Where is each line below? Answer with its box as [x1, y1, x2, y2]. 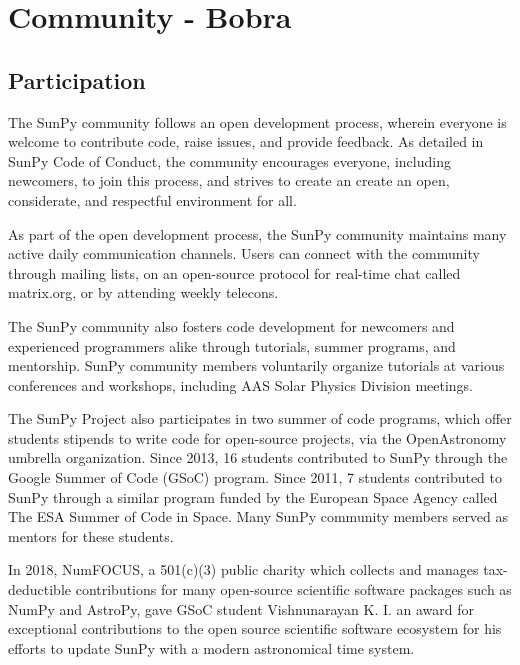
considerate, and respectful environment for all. [8, 189, 297, 210]
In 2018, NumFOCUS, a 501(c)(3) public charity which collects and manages [8, 559, 479, 580]
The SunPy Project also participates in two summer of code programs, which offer [8, 408, 512, 429]
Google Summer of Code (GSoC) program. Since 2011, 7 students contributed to [8, 467, 503, 488]
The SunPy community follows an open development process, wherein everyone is [8, 111, 507, 132]
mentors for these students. [8, 525, 174, 546]
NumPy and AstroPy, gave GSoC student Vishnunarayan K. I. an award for [8, 598, 475, 619]
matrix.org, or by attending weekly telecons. [8, 282, 279, 303]
